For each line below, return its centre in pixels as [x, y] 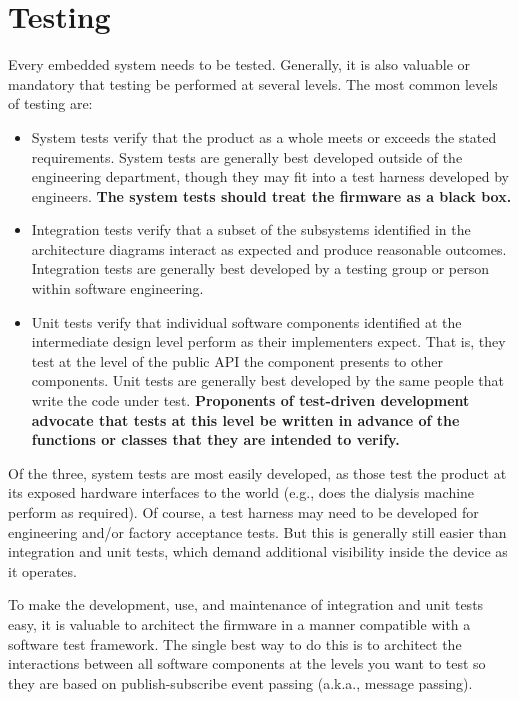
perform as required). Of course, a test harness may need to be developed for [243, 512]
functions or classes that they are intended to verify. [215, 439]
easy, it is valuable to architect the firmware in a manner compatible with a [239, 623]
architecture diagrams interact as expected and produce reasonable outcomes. [269, 248]
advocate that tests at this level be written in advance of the [245, 419]
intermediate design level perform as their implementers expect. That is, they [268, 341]
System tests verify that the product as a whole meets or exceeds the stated [264, 136]
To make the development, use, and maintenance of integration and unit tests [246, 604]
